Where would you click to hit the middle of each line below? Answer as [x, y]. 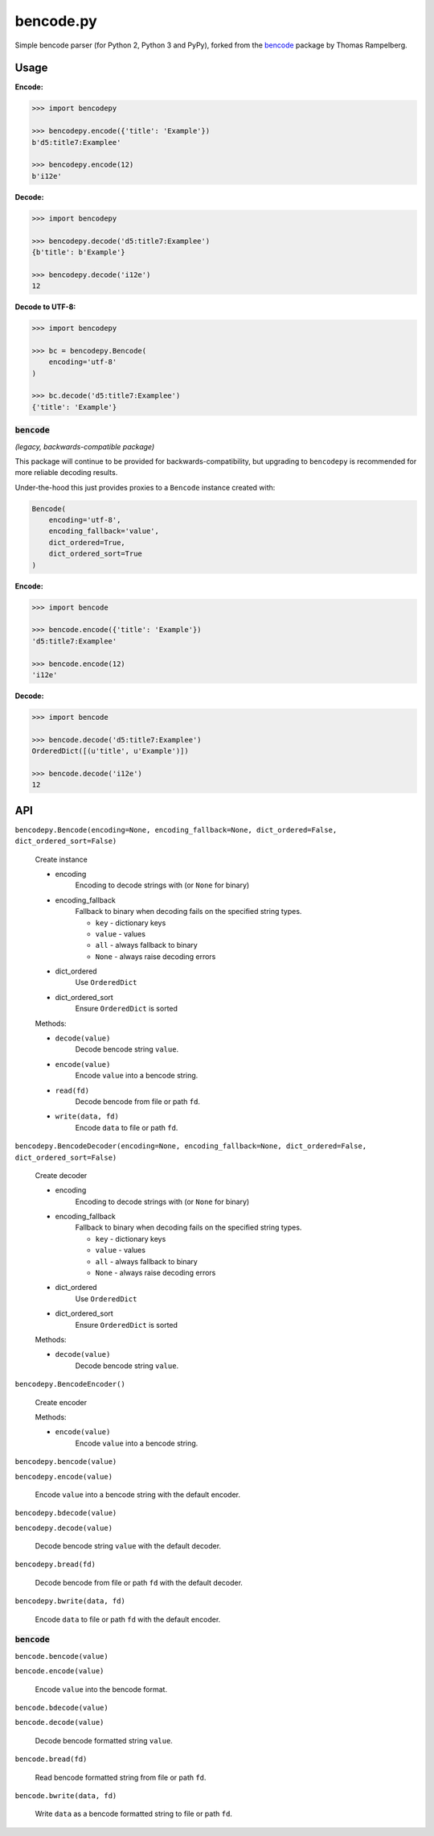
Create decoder [61, 1175]
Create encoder [61, 1402]
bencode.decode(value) [59, 1722]
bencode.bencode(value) [61, 1656]
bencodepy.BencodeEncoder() [70, 1384]
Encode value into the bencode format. [101, 1689]
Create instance [61, 859]
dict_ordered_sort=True [95, 554]
